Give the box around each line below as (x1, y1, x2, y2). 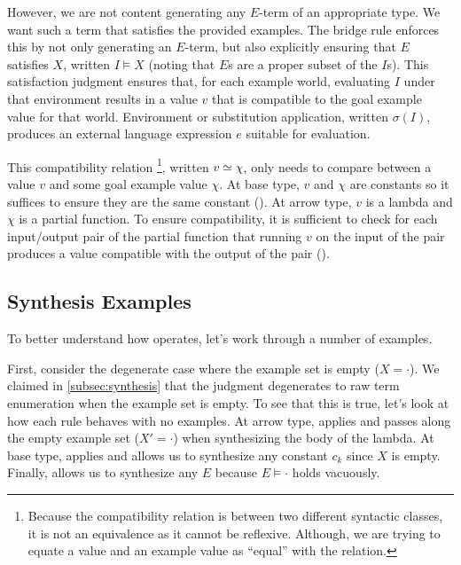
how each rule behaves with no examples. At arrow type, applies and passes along (7, 411, 451, 429)
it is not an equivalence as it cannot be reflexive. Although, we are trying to (27, 523, 441, 542)
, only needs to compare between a (243, 157, 432, 176)
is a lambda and (365, 192, 453, 210)
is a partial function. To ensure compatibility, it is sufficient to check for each (19, 209, 438, 228)
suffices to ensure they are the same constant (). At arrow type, (7, 192, 352, 210)
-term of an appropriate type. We (259, 3, 441, 20)
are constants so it (349, 175, 449, 192)
